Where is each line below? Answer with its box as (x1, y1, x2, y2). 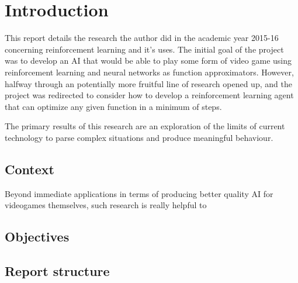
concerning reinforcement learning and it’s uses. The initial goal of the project (5, 43, 284, 55)
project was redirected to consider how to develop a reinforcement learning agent (5, 89, 294, 101)
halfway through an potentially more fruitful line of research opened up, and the (5, 77, 292, 89)
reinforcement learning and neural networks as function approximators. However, (5, 65, 294, 78)
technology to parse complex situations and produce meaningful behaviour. (5, 131, 273, 143)
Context (5, 160, 54, 178)
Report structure (5, 262, 110, 280)
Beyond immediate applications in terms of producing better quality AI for (5, 187, 273, 199)
